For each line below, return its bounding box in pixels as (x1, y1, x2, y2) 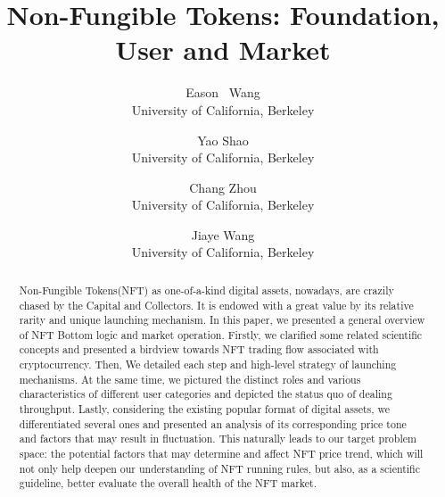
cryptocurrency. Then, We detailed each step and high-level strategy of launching (19, 357, 397, 372)
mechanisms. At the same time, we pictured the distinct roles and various (19, 371, 361, 386)
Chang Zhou (189, 178, 257, 196)
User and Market (115, 31, 331, 68)
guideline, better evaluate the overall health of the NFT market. (19, 476, 317, 491)
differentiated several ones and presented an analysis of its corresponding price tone (19, 416, 407, 431)
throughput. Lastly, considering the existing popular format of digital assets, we (19, 402, 391, 417)
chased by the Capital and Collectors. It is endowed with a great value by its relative (19, 297, 414, 312)
